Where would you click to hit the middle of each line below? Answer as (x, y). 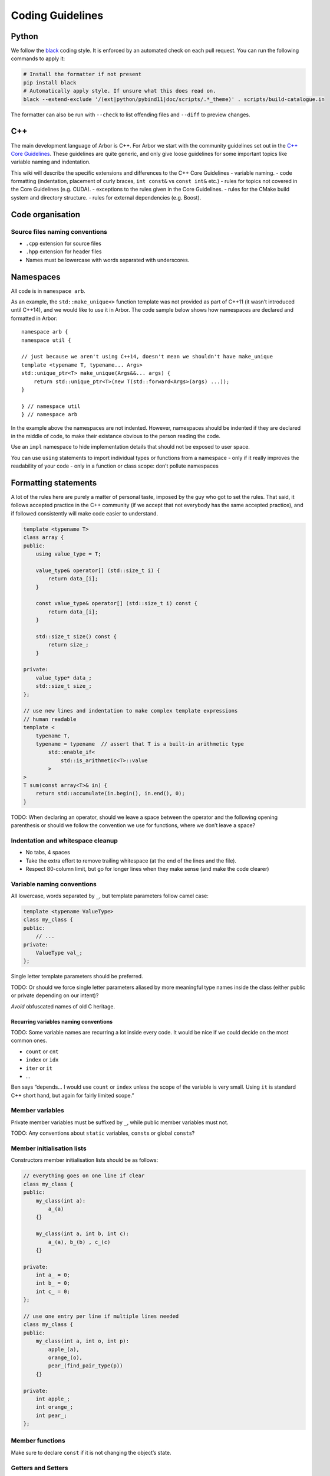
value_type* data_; (64, 678)
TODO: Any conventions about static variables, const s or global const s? (103, 1133)
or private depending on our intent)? (55, 995)
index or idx (42, 1060)
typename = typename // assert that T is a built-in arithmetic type (140, 744)
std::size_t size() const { (76, 636)
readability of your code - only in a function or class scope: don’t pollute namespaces (115, 466)
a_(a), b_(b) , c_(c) (79, 1242)
